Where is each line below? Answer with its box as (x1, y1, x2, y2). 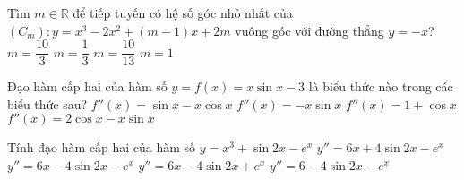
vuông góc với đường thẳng (235, 21, 384, 39)
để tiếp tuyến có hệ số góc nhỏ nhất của (73, 4, 293, 21)
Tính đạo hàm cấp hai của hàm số (7, 138, 196, 157)
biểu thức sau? (7, 94, 88, 113)
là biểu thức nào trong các (308, 77, 453, 96)
